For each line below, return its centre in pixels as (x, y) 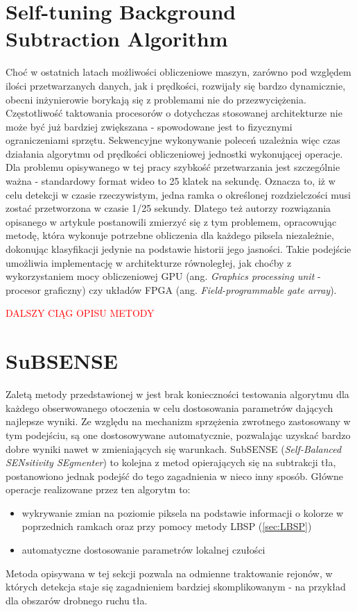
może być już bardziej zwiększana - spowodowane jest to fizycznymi (149, 126)
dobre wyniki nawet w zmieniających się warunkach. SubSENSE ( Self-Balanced (174, 448)
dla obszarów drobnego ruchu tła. (77, 600)
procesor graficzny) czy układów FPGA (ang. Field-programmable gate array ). (171, 289)
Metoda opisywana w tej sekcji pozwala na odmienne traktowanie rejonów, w (169, 573)
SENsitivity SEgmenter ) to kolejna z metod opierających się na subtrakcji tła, (171, 462)
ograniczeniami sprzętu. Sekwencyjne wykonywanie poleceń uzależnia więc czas (173, 140)
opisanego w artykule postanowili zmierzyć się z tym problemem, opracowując (171, 221)
